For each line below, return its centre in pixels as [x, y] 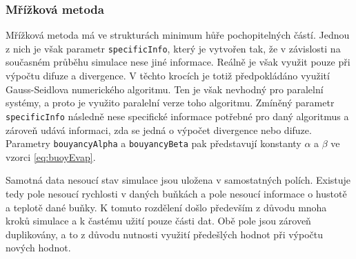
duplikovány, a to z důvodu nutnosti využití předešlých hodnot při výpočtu [164, 234]
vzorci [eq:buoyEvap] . [51, 156]
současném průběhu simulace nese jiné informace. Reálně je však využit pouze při [178, 62]
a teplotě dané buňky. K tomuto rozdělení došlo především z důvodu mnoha [166, 207]
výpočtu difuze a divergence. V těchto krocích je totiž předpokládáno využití [168, 76]
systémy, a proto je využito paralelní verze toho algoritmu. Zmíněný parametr [170, 103]
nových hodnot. [38, 248]
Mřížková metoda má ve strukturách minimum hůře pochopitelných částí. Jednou [178, 35]
